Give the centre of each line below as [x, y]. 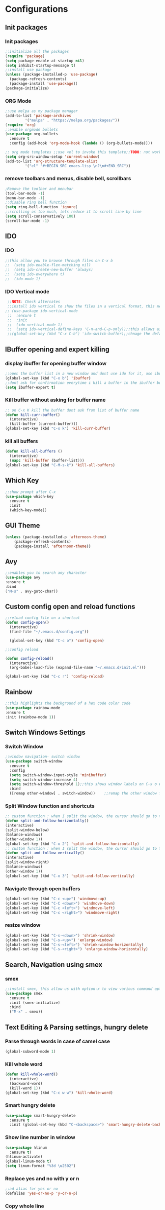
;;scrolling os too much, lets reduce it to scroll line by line [73, 212]
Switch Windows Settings [45, 732]
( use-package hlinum [26, 1148]
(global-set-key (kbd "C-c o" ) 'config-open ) [57, 641]
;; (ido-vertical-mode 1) [35, 325]
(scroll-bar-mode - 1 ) [27, 221]
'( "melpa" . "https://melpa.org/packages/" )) [72, 120]
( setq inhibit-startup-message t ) [41, 65]
